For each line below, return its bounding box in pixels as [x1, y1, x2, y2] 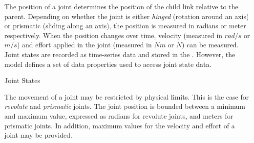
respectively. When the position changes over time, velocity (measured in [4, 30, 223, 40]
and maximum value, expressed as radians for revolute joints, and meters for [4, 110, 233, 121]
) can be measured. [182, 40, 239, 50]
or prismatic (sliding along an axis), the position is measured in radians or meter [4, 20, 246, 31]
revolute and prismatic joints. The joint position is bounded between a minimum [4, 101, 245, 111]
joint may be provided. [4, 130, 72, 140]
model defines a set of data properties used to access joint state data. [4, 59, 212, 69]
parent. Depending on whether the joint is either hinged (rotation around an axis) [4, 11, 249, 21]
